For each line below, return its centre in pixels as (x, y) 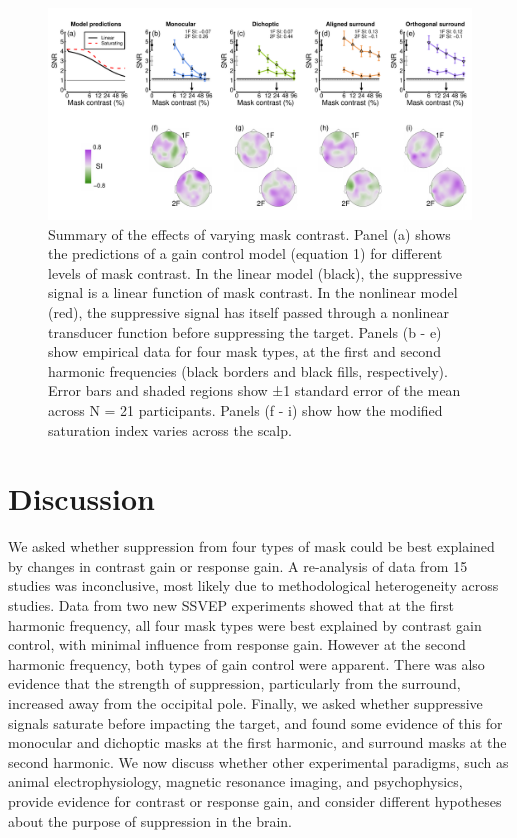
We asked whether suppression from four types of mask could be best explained (251, 546)
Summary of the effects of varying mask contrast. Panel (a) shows (249, 233)
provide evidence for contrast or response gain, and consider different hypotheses (255, 800)
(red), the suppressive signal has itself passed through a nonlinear (248, 311)
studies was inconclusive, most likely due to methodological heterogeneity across (253, 585)
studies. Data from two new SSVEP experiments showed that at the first (231, 605)
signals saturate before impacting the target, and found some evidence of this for (255, 722)
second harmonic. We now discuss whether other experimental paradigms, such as (258, 761)
